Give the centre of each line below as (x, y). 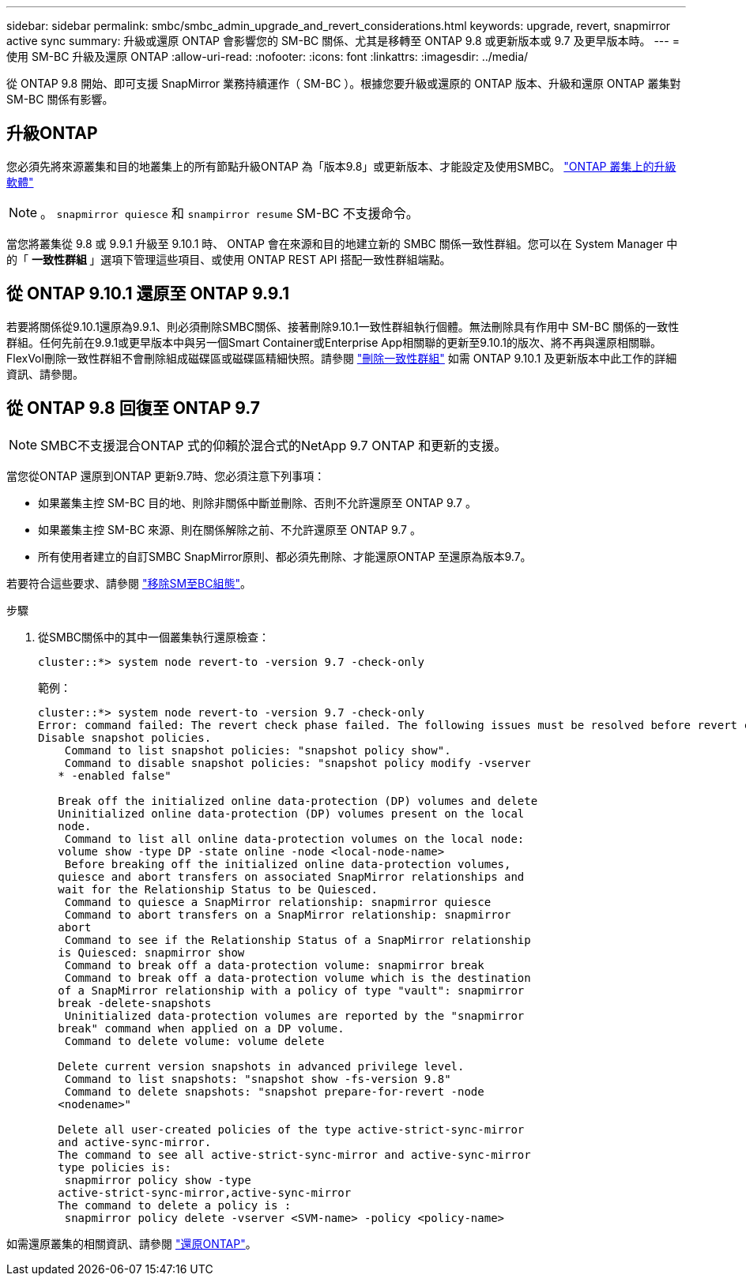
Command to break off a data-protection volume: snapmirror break (274, 965)
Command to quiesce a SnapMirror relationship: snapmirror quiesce (278, 902)
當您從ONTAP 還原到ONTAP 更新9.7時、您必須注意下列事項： (166, 476)
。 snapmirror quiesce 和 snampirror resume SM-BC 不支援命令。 (230, 213)
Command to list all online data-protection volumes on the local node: (294, 838)
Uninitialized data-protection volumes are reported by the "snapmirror (294, 1015)
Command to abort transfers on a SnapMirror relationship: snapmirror (288, 914)
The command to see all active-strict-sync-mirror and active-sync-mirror (294, 1154)
